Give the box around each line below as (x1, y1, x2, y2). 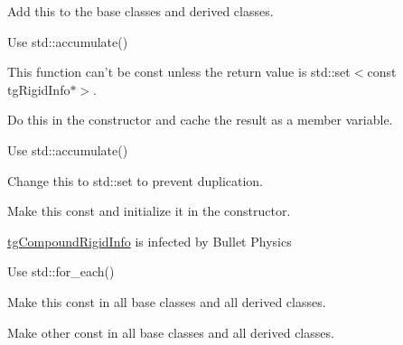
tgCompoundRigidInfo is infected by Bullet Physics (7, 231, 292, 250)
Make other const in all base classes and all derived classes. (7, 322, 334, 341)
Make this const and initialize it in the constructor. (7, 201, 291, 220)
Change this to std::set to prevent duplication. (7, 171, 264, 190)
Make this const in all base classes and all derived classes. (7, 292, 326, 311)
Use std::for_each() (7, 262, 115, 281)
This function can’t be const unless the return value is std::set (7, 62, 351, 81)
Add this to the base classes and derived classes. (7, 2, 274, 20)
